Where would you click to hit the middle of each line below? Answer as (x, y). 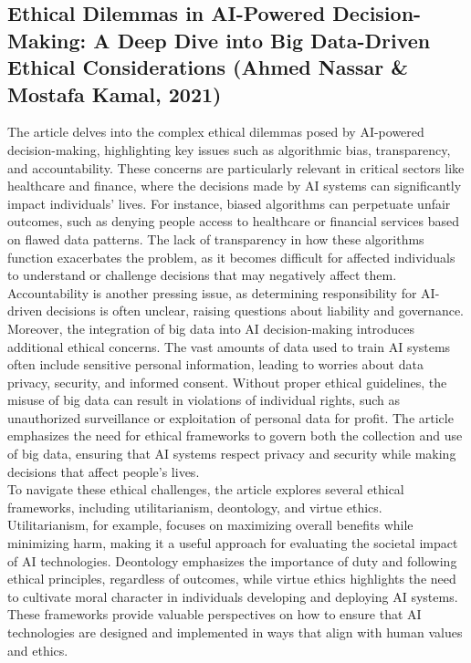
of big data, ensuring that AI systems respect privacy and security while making (232, 454)
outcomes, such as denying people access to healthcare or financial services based (233, 221)
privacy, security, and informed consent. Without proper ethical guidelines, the (227, 382)
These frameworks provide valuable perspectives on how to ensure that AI (215, 614)
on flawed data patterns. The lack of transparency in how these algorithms (216, 238)
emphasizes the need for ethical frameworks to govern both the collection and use (235, 435)
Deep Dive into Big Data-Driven (274, 40)
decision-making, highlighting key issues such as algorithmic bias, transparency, (229, 149)
